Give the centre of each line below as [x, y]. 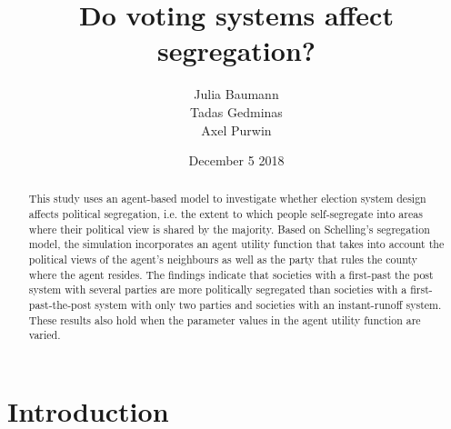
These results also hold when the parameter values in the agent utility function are [225, 319]
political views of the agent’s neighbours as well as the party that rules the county [223, 259]
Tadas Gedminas [236, 111]
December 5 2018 [236, 160]
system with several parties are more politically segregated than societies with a [218, 289]
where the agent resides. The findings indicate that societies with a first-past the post [231, 274]
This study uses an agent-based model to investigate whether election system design [227, 199]
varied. [45, 335]
